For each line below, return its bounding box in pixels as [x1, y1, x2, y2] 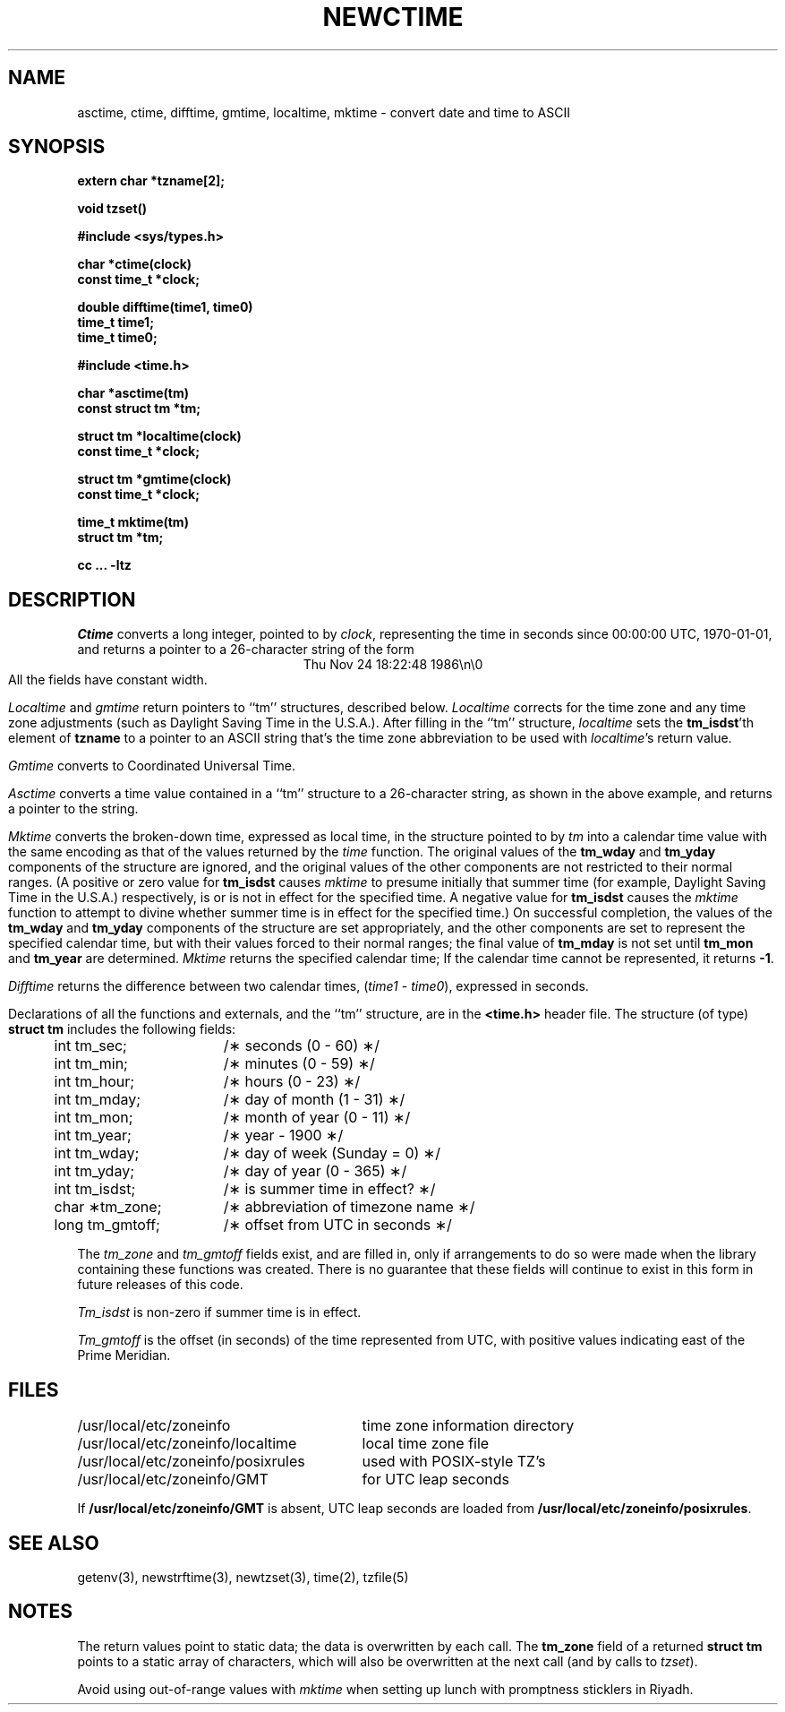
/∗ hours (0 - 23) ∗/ [223, 1072, 361, 1091]
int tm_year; [54, 1126, 132, 1145]
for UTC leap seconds [362, 1470, 509, 1489]
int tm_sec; [54, 1037, 127, 1055]
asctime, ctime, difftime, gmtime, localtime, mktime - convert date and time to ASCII [77, 104, 570, 120]
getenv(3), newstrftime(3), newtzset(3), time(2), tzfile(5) [77, 1569, 409, 1585]
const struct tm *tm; [77, 400, 201, 417]
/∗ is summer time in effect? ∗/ [223, 1180, 436, 1199]
